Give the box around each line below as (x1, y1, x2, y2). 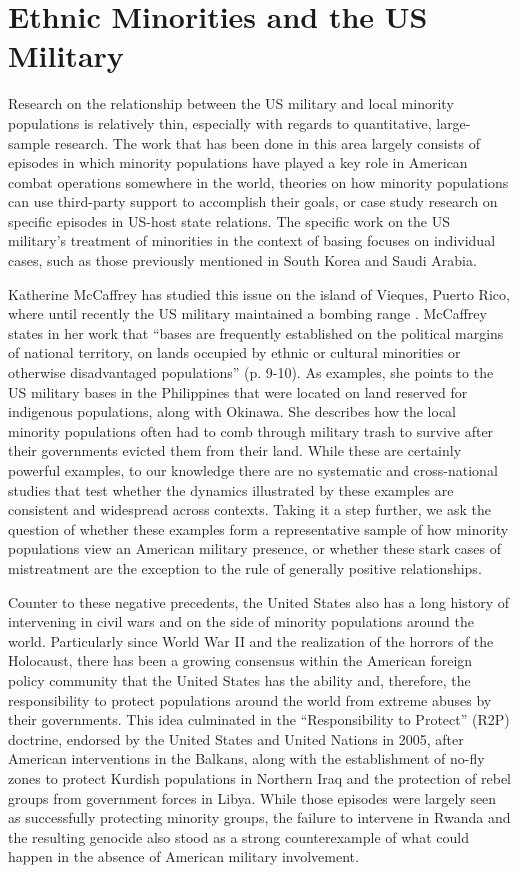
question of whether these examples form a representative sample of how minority (8, 518, 509, 539)
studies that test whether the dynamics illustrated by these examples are (8, 479, 454, 500)
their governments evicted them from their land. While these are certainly (8, 440, 462, 461)
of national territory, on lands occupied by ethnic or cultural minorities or (8, 342, 461, 363)
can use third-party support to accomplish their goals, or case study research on (8, 191, 498, 212)
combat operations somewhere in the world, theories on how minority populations (8, 171, 509, 192)
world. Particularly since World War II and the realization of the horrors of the (8, 630, 494, 651)
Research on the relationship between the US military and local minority (8, 93, 454, 114)
